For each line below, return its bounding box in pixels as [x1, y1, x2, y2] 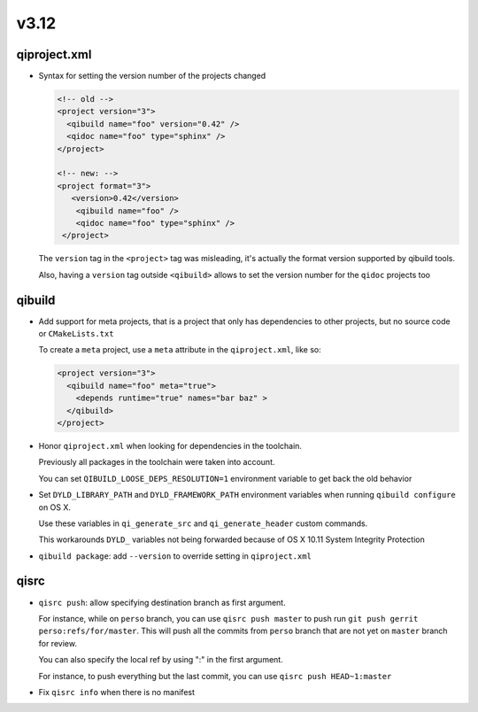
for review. [38, 638, 77, 648]
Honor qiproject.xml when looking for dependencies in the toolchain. [38, 440, 303, 451]
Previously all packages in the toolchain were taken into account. [38, 457, 275, 468]
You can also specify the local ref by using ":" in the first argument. [38, 654, 283, 665]
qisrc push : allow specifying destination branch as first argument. [38, 597, 287, 608]
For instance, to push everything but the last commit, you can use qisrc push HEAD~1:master [38, 670, 392, 681]
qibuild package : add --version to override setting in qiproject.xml [38, 550, 312, 561]
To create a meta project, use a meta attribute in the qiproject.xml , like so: [38, 344, 322, 355]
